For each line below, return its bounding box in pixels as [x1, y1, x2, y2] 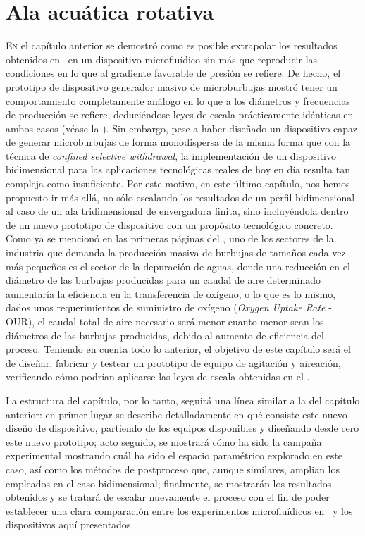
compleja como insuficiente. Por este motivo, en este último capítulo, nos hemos [6, 176, 350, 191]
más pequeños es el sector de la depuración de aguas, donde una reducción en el [6, 258, 350, 273]
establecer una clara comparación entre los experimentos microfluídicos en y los [6, 503, 353, 518]
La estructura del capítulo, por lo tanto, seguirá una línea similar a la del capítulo [6, 392, 360, 407]
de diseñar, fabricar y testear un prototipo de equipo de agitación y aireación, [6, 355, 341, 370]
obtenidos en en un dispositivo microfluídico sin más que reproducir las [6, 51, 318, 66]
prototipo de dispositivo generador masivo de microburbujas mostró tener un [6, 79, 338, 94]
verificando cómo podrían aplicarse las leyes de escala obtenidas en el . [6, 369, 310, 384]
